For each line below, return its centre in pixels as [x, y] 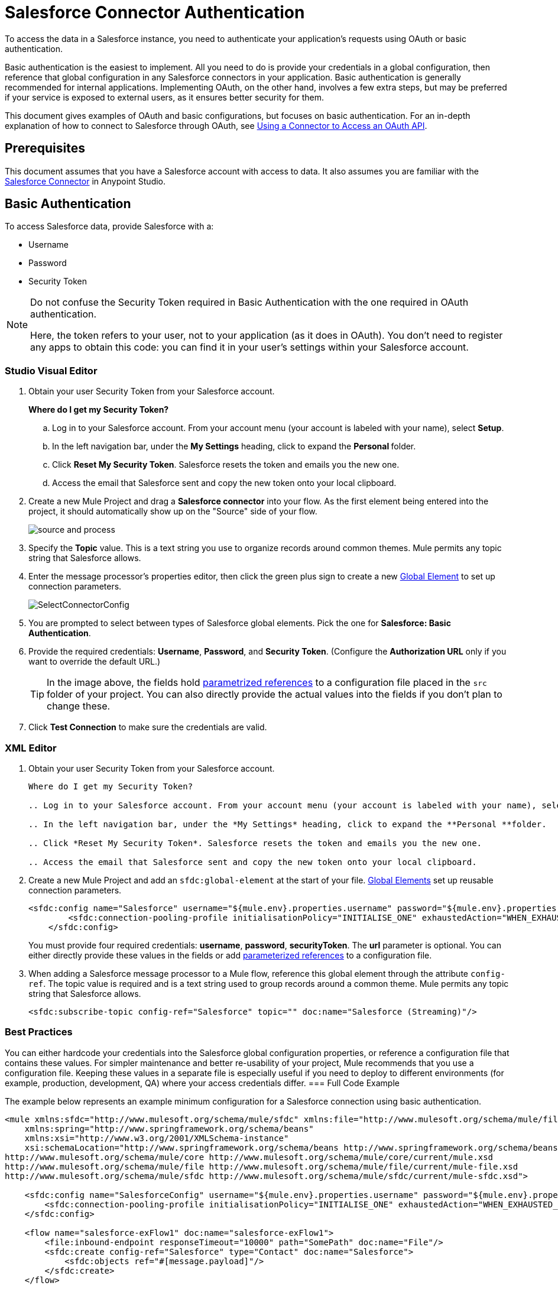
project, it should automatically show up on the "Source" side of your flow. [173, 511]
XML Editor [31, 748]
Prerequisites [45, 148]
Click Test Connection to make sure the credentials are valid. [148, 727]
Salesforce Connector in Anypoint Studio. [85, 181]
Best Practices [39, 1032]
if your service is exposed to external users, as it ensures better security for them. [165, 97]
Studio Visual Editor [51, 370]
